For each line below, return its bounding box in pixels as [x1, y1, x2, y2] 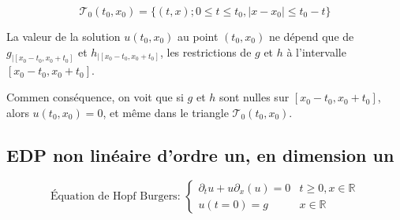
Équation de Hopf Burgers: [50, 191, 181, 203]
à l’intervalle [286, 43, 346, 60]
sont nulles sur [219, 89, 290, 105]
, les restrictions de [159, 43, 252, 60]
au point [178, 28, 219, 44]
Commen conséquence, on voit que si [6, 89, 184, 105]
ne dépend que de [268, 28, 354, 44]
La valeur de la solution [6, 28, 121, 44]
